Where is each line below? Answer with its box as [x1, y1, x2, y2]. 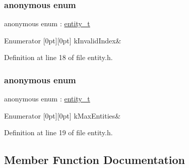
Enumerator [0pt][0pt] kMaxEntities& [4, 110, 121, 121]
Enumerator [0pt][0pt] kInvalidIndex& [4, 35, 121, 45]
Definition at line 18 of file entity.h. [4, 52, 113, 63]
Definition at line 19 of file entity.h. [4, 127, 113, 138]
